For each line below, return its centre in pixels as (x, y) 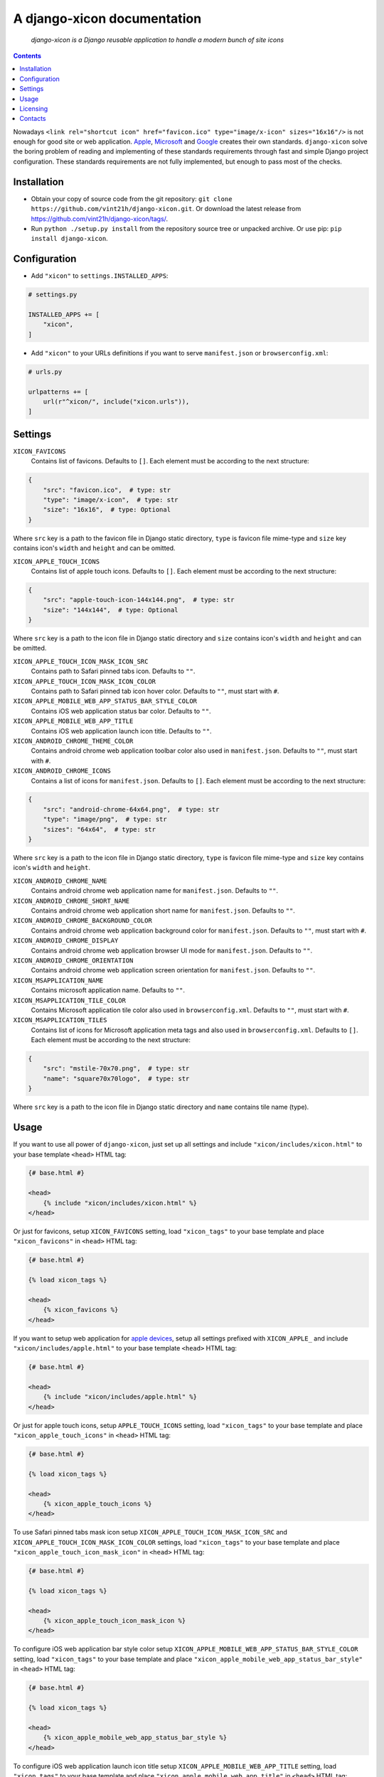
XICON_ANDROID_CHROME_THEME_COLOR (73, 741)
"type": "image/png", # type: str (105, 820)
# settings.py (53, 295)
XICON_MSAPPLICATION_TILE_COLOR (69, 1000)
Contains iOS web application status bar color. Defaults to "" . (121, 711)
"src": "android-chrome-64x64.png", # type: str (131, 809)
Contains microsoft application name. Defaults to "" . (108, 990)
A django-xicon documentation (107, 18)
